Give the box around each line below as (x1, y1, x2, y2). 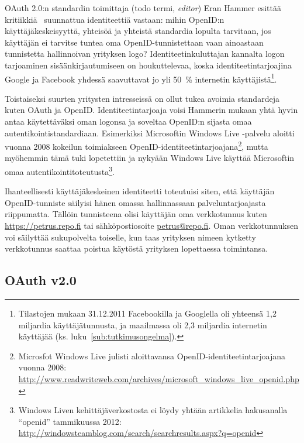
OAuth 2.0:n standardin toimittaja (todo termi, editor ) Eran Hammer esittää (5, 2, 281, 13)
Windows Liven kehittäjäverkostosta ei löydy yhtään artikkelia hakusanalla (18, 404, 288, 416)
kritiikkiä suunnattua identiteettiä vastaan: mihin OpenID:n (5, 13, 224, 25)
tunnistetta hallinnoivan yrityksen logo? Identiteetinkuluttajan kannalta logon (5, 47, 285, 60)
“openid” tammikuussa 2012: (18, 415, 122, 427)
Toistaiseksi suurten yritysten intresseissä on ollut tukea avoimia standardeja (5, 92, 279, 104)
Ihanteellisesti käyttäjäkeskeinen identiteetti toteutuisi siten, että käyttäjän (5, 185, 275, 197)
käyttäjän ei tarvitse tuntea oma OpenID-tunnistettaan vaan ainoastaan (5, 36, 264, 48)
